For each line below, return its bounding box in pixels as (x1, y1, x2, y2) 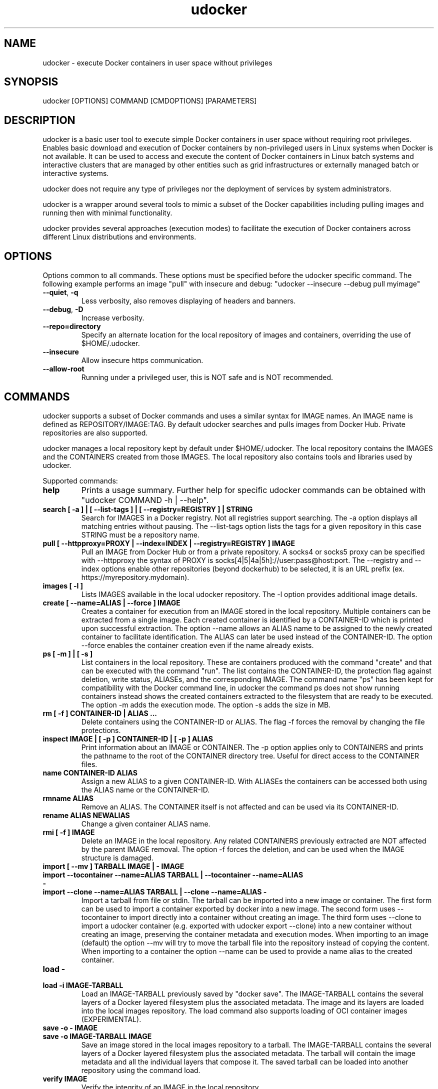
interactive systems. (42, 169, 109, 178)
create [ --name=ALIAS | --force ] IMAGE (42, 598, 180, 607)
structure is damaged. (81, 853, 153, 862)
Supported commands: (42, 476, 118, 485)
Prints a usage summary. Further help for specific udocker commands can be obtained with (81, 484, 426, 495)
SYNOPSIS (4, 75, 58, 88)
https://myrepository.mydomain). (81, 572, 189, 581)
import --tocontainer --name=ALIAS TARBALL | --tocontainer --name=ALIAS (42, 870, 303, 879)
